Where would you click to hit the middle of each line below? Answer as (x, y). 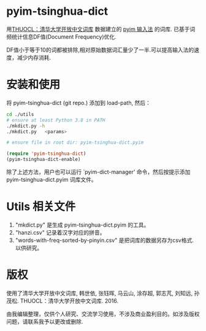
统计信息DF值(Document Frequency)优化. (64, 37)
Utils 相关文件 (41, 207)
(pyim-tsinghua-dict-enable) (44, 160)
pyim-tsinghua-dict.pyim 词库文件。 (51, 180)
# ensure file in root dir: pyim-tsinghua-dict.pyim (75, 142)
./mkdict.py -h (26, 126)
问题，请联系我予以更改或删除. (45, 321)
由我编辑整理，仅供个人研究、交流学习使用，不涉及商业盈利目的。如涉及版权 (103, 314)
